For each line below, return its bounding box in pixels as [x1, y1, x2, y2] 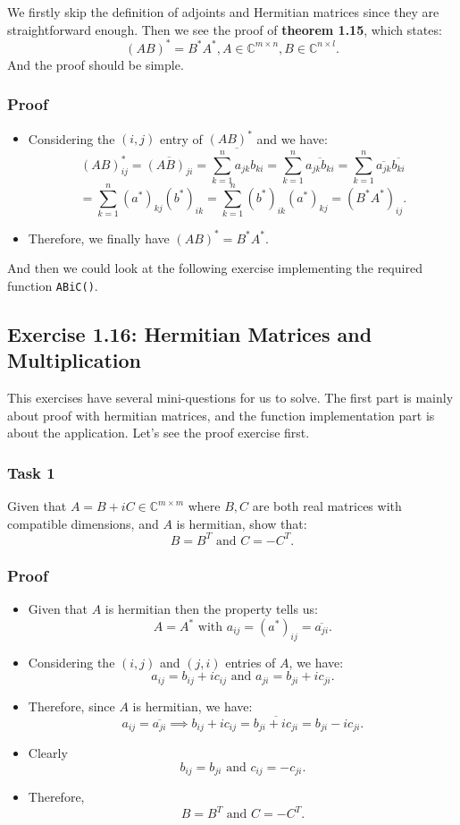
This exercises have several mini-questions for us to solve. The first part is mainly [7, 388, 454, 406]
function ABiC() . [7, 276, 98, 294]
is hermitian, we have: [132, 696, 253, 715]
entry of [160, 129, 203, 147]
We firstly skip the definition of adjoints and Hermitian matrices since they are [7, 3, 439, 21]
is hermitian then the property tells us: [105, 599, 318, 617]
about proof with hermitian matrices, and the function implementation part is [7, 405, 435, 424]
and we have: [256, 129, 328, 147]
